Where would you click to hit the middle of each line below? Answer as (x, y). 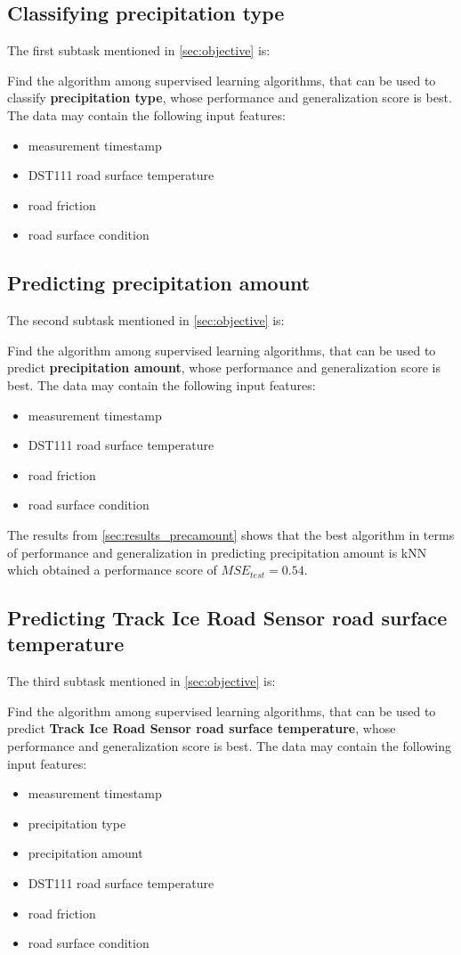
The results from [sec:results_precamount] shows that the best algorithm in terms (231, 534)
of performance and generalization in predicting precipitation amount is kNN (217, 552)
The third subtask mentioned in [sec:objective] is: (142, 681)
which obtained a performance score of (112, 570)
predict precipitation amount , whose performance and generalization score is (224, 367)
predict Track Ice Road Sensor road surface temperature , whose (202, 728)
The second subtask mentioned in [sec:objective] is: (146, 320)
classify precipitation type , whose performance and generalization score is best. (230, 98)
